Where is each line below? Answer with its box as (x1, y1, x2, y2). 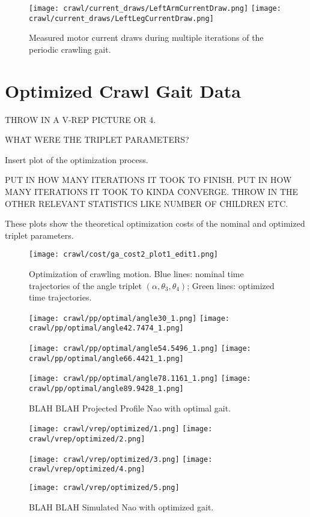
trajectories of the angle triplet (29, 279, 142, 291)
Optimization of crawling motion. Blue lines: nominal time (29, 267, 244, 280)
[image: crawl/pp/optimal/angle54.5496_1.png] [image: (29, 344, 251, 353)
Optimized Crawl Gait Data (5, 78, 241, 103)
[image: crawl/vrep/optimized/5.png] (29, 483, 180, 492)
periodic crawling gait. (29, 43, 111, 55)
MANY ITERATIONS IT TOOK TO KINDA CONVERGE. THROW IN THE (5, 185, 299, 197)
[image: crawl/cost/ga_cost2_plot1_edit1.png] (29, 250, 218, 259)
